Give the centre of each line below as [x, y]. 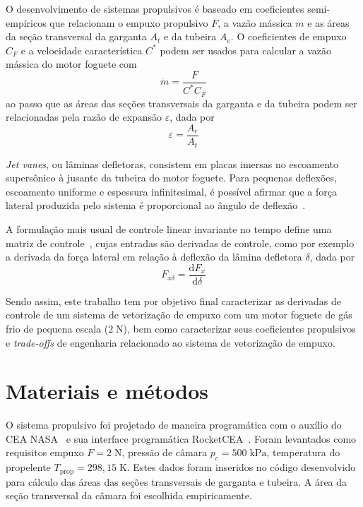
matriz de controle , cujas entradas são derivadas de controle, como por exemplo [180, 243]
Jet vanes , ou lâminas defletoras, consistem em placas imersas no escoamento [172, 163]
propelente [28, 467]
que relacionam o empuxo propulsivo [129, 22]
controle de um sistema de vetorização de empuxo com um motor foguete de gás [179, 315]
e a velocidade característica [82, 50]
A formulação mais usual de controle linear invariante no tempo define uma [169, 228]
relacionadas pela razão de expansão [84, 117]
